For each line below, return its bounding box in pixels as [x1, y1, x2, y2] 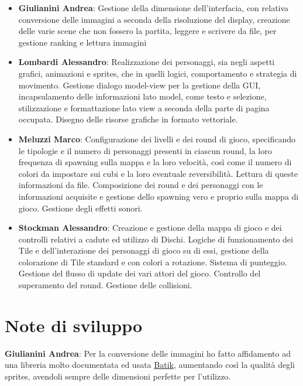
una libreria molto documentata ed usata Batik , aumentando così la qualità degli [5, 358, 295, 371]
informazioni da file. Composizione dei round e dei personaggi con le [18, 179, 263, 191]
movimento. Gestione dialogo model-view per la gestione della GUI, [18, 78, 261, 91]
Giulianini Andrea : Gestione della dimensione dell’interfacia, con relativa [18, 2, 289, 13]
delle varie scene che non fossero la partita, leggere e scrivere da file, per [18, 25, 277, 37]
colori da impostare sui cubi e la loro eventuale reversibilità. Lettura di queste [18, 167, 298, 179]
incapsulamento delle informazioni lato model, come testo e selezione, [18, 90, 267, 103]
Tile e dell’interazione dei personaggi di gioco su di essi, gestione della [18, 244, 269, 257]
